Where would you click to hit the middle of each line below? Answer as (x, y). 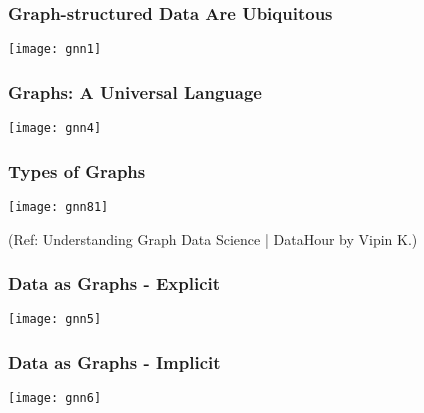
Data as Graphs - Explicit (114, 283)
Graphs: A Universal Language (135, 91)
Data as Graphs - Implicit (114, 362)
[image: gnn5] (55, 319)
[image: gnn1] (55, 49)
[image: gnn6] (55, 398)
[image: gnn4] (55, 128)
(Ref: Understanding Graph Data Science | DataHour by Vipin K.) (213, 238)
